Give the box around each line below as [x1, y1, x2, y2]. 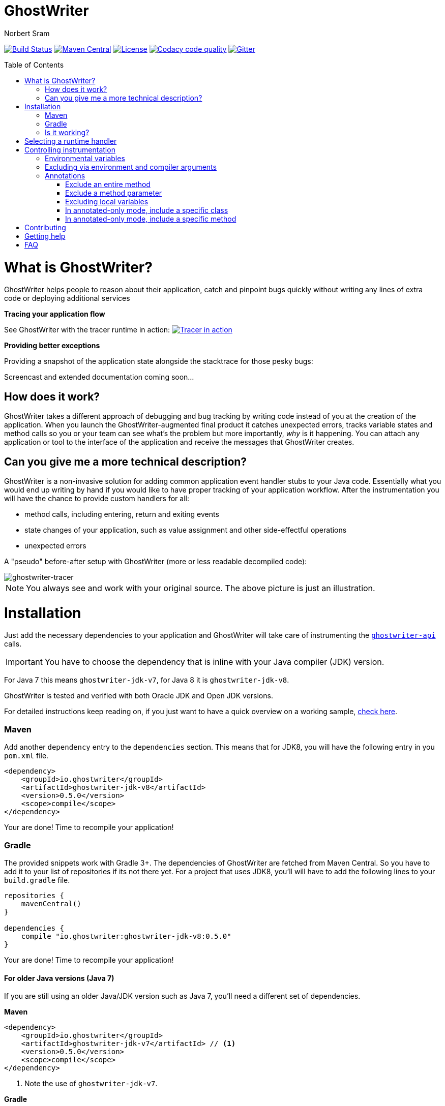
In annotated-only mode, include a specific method [65, 214, 236, 223]
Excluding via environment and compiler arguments [45, 162, 217, 171]
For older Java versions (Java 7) [4, 973, 114, 982]
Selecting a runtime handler [24, 136, 117, 145]
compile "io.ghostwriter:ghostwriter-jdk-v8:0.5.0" [21, 932, 231, 940]
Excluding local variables [65, 197, 149, 206]
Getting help [24, 231, 66, 240]
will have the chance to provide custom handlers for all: [4, 494, 189, 503]
